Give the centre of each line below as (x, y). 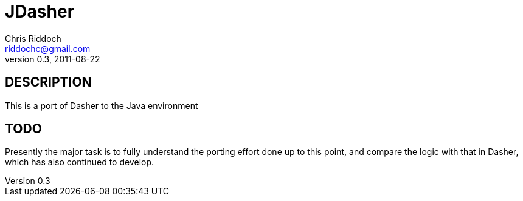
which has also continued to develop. (80, 162)
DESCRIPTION (48, 82)
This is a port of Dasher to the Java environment (102, 105)
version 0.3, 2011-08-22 (53, 59)
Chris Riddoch (33, 38)
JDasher (40, 12)
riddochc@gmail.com (48, 48)
